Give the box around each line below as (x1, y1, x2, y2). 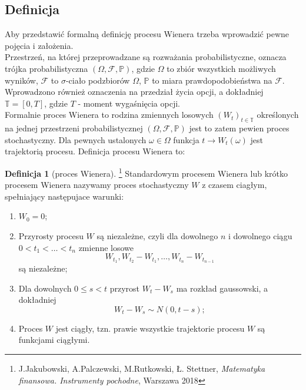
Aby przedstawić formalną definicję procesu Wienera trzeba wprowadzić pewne (5, 28, 289, 40)
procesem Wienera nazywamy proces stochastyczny (5, 179, 189, 191)
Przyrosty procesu (18, 229, 84, 242)
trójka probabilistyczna (5, 62, 88, 74)
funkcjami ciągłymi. (18, 333, 90, 346)
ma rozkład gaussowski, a (176, 282, 268, 294)
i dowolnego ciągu (228, 229, 292, 242)
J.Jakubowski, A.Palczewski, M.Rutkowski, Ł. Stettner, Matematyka (18, 362, 265, 374)
